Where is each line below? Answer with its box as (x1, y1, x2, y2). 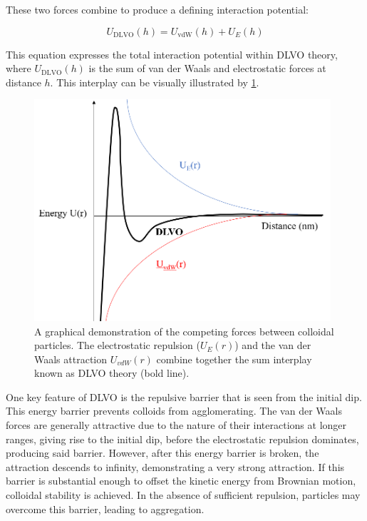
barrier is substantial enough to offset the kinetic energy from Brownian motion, (6, 473, 356, 488)
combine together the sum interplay (156, 351, 312, 366)
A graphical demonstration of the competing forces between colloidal (34, 323, 334, 338)
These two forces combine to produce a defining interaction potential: (6, 2, 309, 16)
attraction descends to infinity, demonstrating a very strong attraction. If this (6, 459, 345, 474)
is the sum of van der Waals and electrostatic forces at (88, 61, 326, 76)
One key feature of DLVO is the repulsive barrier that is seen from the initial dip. (6, 389, 362, 404)
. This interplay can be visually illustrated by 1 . (50, 74, 259, 89)
